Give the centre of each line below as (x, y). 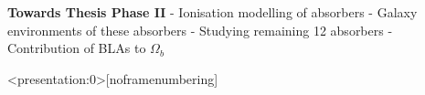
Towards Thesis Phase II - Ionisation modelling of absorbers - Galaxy (212, 12)
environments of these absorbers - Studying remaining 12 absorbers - (200, 30)
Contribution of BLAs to (77, 48)
